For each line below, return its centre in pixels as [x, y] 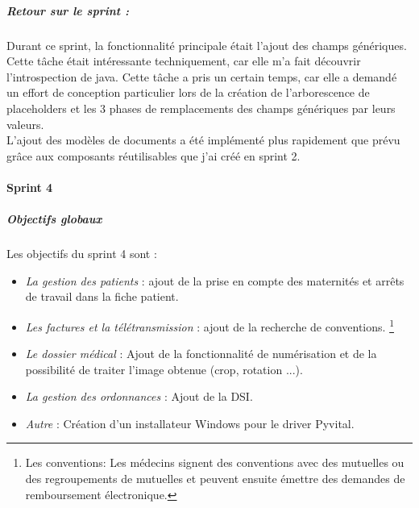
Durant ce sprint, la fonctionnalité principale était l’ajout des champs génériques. [207, 45]
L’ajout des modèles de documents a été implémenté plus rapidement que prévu [203, 140]
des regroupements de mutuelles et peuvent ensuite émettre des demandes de [215, 479]
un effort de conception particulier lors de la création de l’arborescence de [188, 92]
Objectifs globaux [54, 219]
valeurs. [25, 124]
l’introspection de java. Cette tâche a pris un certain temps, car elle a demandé [202, 76]
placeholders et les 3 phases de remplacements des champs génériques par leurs [201, 108]
